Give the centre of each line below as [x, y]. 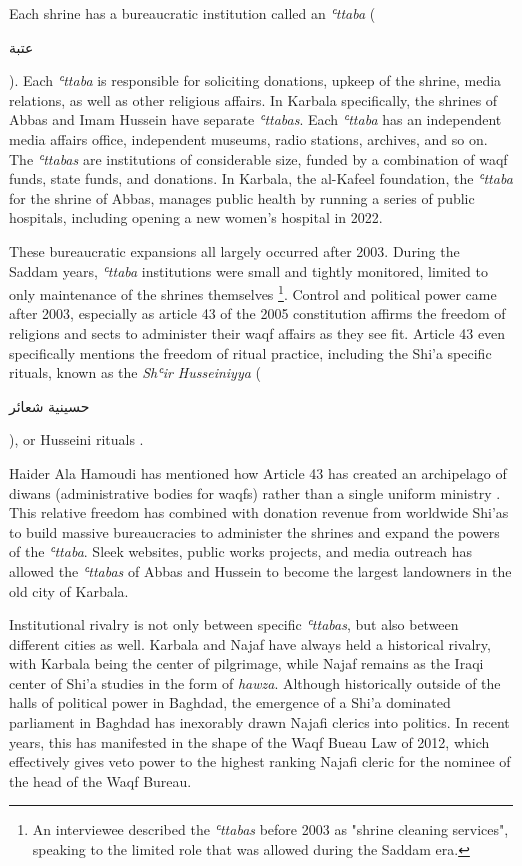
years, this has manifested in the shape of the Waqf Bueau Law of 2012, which [249, 741]
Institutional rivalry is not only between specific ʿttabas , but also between [234, 624]
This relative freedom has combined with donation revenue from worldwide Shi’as [259, 512]
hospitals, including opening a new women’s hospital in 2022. [196, 217]
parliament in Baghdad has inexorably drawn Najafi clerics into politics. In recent [259, 722]
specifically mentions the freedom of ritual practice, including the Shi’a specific [250, 352]
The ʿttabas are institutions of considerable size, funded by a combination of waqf [258, 158]
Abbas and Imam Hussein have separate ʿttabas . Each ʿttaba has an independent [255, 119]
